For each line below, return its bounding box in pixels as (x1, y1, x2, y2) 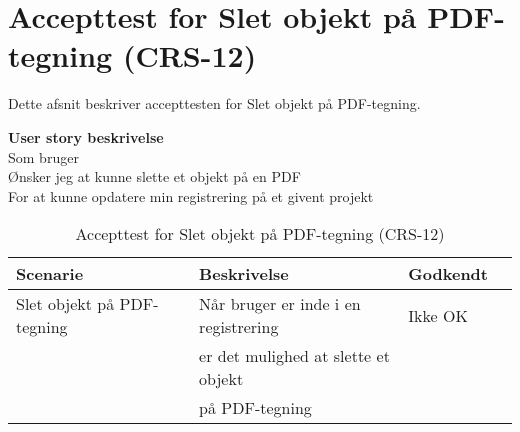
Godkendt (408, 262, 488, 286)
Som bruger (8, 146, 79, 167)
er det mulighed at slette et (199, 344, 390, 368)
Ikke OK (408, 303, 468, 327)
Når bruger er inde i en (199, 292, 361, 316)
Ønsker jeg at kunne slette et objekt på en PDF (8, 166, 301, 187)
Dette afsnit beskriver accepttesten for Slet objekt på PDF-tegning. (8, 93, 421, 114)
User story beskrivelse (8, 126, 164, 147)
